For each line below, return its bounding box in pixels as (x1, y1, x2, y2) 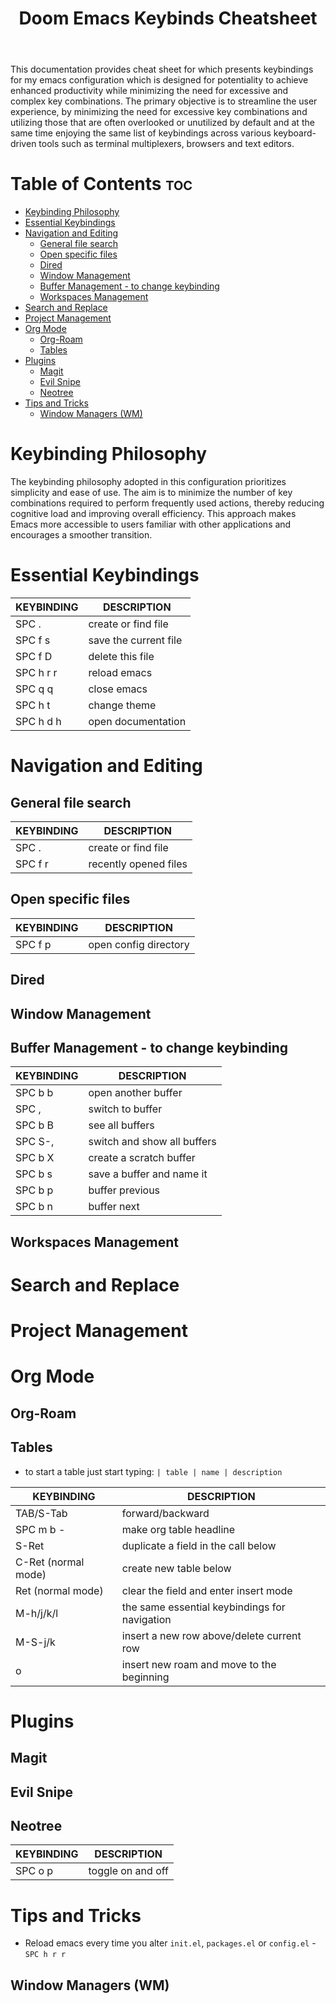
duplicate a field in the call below (121, 1538, 277, 1552)
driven (10, 138, 37, 150)
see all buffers (88, 1118, 155, 1132)
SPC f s (15, 633, 51, 647)
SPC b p (15, 1183, 54, 1197)
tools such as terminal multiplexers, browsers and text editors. (38, 138, 295, 150)
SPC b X (15, 1151, 55, 1165)
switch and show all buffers (88, 1135, 217, 1149)
